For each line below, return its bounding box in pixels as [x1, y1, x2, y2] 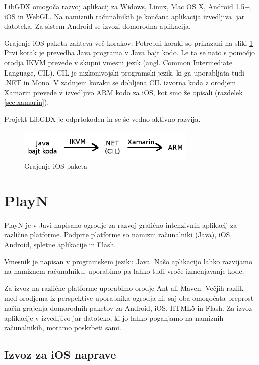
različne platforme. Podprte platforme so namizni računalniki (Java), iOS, [4, 229, 232, 240]
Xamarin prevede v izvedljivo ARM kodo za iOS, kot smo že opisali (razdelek [4, 87, 243, 97]
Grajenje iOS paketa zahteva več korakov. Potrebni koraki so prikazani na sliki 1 [4, 37, 253, 48]
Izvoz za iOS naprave [4, 347, 116, 362]
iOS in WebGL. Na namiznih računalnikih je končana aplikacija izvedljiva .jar [4, 11, 245, 21]
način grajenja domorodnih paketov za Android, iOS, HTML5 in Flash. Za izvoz [4, 302, 252, 313]
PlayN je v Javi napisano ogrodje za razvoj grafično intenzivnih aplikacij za [4, 219, 237, 230]
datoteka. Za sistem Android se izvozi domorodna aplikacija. [4, 21, 191, 31]
